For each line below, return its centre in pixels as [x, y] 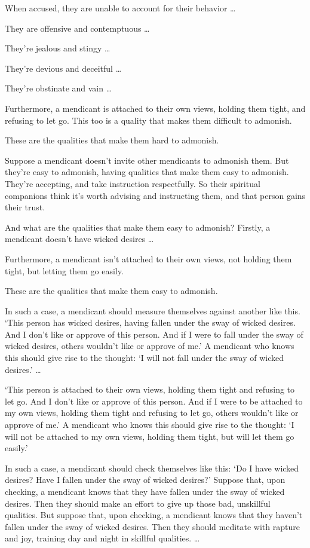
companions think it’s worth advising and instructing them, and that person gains [155, 195]
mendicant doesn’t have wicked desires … [79, 239]
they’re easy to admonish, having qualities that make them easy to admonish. [147, 172]
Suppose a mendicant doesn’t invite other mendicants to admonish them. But [147, 160]
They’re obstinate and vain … [59, 88]
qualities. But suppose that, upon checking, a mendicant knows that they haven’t [154, 515]
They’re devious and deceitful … [63, 68]
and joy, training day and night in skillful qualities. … [102, 538]
